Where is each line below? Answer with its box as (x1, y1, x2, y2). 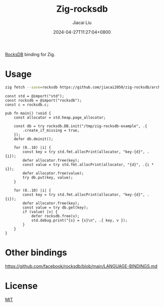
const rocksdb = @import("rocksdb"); (5, 98, 82, 103)
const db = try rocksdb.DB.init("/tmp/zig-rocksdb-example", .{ (14, 123, 147, 128)
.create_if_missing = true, (22, 128, 80, 133)
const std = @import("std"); (5, 94, 64, 98)
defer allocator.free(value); (22, 170, 84, 176)
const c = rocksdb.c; (5, 102, 49, 107)
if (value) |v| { (22, 209, 58, 214)
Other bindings (5, 247, 67, 258)
